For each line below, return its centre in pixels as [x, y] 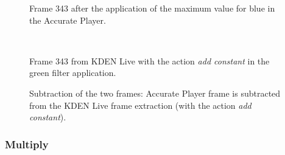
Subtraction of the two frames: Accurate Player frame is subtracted [155, 93]
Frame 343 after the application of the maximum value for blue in [152, 8]
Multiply [27, 144]
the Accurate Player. [68, 20]
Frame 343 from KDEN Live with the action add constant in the [150, 60]
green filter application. [73, 73]
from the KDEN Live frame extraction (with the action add [140, 105]
